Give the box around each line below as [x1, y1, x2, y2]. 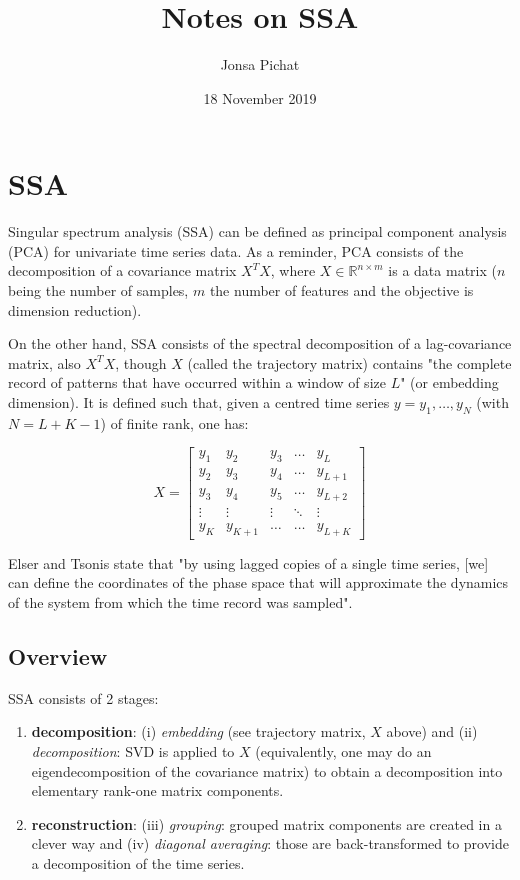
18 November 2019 [203, 87, 317, 108]
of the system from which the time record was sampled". [8, 591, 353, 612]
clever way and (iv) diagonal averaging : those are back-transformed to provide [31, 833, 509, 854]
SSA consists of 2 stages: [8, 687, 159, 708]
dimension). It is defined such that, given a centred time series [8, 392, 390, 412]
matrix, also [8, 352, 81, 373]
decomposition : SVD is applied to [31, 740, 235, 761]
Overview [8, 640, 108, 671]
